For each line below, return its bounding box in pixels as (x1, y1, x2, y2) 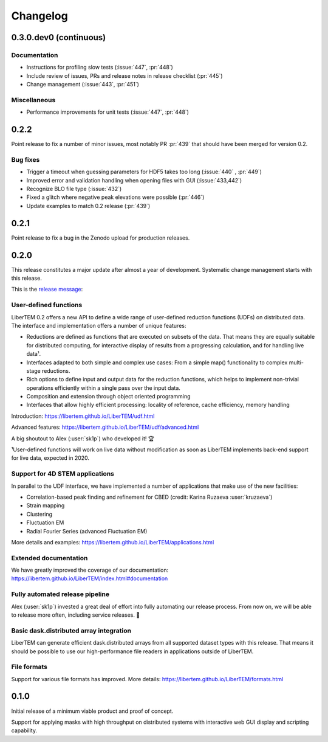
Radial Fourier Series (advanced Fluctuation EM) (26, 527, 148, 535)
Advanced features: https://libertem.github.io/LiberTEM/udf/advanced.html (11, 423, 199, 431)
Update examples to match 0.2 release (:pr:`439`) (26, 202, 151, 209)
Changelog (11, 9, 68, 23)
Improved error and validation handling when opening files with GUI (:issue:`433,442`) (26, 176, 242, 184)
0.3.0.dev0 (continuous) (11, 32, 106, 43)
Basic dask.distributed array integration (11, 626, 132, 635)
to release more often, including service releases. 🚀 (11, 611, 140, 619)
